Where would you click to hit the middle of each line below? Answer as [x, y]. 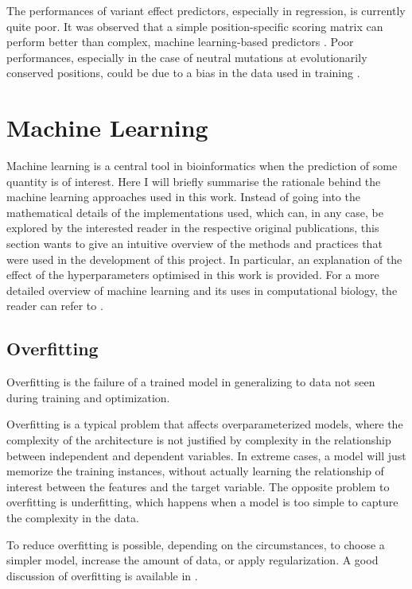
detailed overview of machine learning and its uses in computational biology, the [202, 290]
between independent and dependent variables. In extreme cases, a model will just [206, 455]
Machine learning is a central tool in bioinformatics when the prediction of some [202, 166]
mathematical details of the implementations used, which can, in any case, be [195, 212]
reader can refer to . [55, 306]
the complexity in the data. [73, 517]
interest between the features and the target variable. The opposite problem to [198, 486]
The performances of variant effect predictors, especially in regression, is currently [206, 10]
